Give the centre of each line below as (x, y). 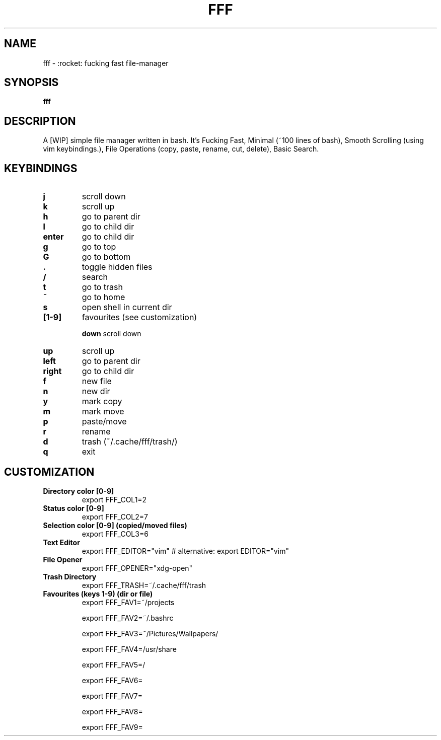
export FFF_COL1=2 (114, 499)
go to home (103, 297)
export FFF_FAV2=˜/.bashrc (128, 618)
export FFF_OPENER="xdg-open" (137, 568)
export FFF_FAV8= (112, 711)
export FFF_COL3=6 (115, 534)
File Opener (63, 559)
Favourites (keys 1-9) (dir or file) (98, 594)
